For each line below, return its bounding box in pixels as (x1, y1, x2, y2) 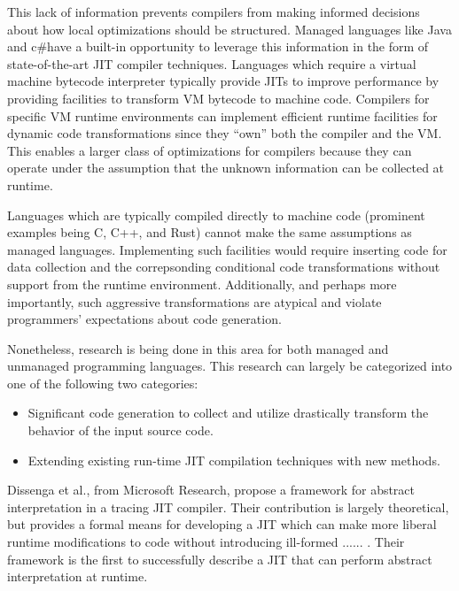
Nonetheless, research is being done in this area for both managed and (7, 339, 389, 357)
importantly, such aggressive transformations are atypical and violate (7, 292, 382, 311)
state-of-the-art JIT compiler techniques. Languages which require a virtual (7, 54, 416, 73)
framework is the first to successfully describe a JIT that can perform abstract (7, 549, 432, 568)
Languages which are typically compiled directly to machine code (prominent (7, 205, 425, 224)
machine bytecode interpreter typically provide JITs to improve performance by (7, 72, 440, 90)
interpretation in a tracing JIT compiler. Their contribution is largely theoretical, (7, 497, 449, 516)
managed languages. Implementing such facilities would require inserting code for (7, 240, 447, 258)
